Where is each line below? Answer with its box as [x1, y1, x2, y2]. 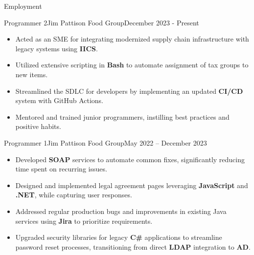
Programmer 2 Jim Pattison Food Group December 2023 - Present [4, 17, 199, 27]
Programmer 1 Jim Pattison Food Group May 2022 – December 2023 [4, 137, 207, 148]
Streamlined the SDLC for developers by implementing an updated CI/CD [15, 85, 243, 96]
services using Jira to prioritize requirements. [15, 215, 153, 226]
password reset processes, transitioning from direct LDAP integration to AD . [15, 241, 251, 252]
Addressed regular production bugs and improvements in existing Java [15, 206, 227, 216]
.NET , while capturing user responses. [15, 190, 132, 200]
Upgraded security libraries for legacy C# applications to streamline [15, 232, 222, 242]
